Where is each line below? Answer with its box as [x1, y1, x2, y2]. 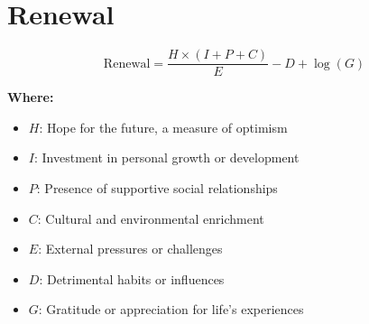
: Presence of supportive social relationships [36, 178, 278, 197]
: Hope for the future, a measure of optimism [39, 117, 288, 136]
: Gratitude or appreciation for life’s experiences [38, 300, 304, 319]
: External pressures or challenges [38, 239, 223, 258]
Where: [7, 88, 54, 106]
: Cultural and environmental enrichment [37, 208, 264, 227]
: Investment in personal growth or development [33, 148, 300, 167]
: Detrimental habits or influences [39, 269, 225, 288]
